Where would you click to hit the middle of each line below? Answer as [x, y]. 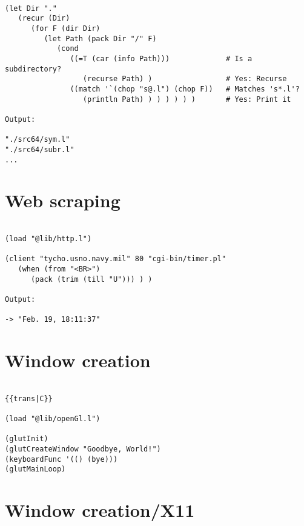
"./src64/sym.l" [38, 140]
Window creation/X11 [100, 510]
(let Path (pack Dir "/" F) [100, 38]
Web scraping [63, 200]
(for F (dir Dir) [65, 28]
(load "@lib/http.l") [48, 238]
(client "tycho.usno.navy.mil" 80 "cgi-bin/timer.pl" [116, 259]
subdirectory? [33, 69]
